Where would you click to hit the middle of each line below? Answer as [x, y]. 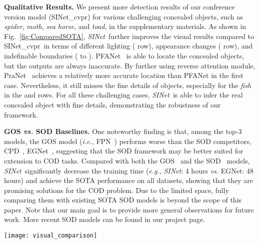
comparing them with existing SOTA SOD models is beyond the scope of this [123, 200]
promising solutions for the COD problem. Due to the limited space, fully [117, 190]
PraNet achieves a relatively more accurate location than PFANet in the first [124, 75]
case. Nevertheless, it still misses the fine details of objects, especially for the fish [128, 85]
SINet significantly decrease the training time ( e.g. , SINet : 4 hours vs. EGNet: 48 [129, 170]
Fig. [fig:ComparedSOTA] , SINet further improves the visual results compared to [129, 36]
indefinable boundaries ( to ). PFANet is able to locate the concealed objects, [124, 55]
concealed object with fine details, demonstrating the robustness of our [112, 104]
